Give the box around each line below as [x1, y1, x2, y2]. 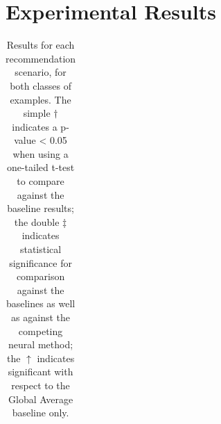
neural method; [8, 337, 73, 352]
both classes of [10, 78, 72, 92]
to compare [17, 174, 64, 188]
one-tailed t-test [6, 160, 75, 174]
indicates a [12, 119, 58, 133]
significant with [8, 364, 73, 379]
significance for [9, 255, 72, 270]
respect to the [11, 377, 70, 392]
